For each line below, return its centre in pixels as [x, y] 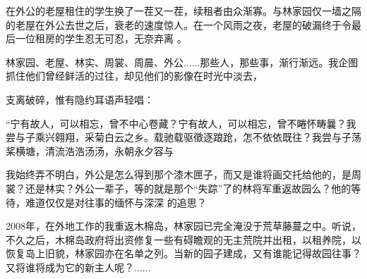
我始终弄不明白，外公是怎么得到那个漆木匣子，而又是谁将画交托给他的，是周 [183, 174]
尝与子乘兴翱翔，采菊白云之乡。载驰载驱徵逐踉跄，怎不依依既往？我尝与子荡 [183, 137]
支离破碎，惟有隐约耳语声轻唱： [80, 99]
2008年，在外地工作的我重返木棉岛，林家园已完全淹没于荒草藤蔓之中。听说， [183, 226]
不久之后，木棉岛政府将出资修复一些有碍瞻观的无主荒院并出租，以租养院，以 [183, 239]
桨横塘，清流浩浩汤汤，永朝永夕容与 [90, 150]
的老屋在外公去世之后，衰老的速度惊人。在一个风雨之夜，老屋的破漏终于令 [179, 24]
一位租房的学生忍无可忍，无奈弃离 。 [101, 38]
